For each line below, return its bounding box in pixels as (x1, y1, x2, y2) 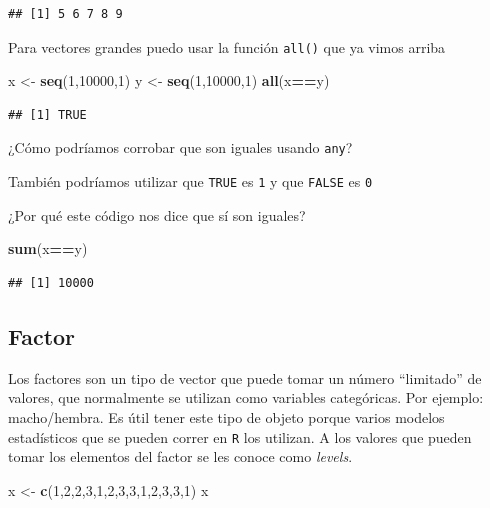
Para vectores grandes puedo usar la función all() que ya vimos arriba (8, 36, 446, 57)
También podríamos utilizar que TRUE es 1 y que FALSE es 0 (8, 171, 373, 192)
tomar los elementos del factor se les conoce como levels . (8, 446, 353, 467)
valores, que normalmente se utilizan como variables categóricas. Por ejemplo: (8, 387, 484, 408)
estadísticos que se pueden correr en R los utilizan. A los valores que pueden (8, 426, 472, 447)
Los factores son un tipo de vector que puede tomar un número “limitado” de (8, 367, 482, 388)
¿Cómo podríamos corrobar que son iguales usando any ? (8, 137, 353, 158)
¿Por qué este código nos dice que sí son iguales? (8, 204, 306, 225)
